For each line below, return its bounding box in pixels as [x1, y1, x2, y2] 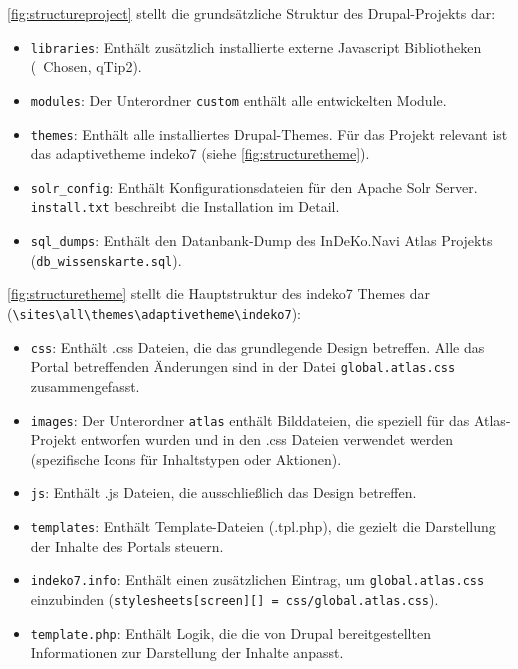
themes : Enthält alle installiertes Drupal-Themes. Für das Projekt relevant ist [30, 123, 508, 144]
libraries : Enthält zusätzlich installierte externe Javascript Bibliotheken [30, 36, 482, 57]
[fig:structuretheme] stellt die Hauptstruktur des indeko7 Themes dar [7, 283, 430, 304]
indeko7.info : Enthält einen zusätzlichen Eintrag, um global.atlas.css [30, 569, 485, 590]
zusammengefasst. [30, 375, 140, 396]
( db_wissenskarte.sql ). [30, 249, 182, 270]
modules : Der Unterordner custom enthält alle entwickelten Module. [30, 89, 447, 110]
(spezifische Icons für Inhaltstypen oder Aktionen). [30, 448, 342, 469]
